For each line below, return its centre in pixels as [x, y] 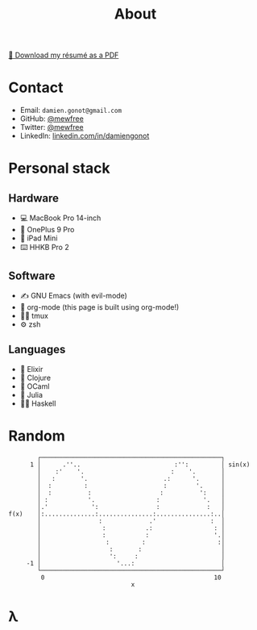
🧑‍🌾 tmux [34, 315]
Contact [36, 88]
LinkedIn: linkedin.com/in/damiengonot [85, 136]
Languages [37, 350]
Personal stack [59, 168]
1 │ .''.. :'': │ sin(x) [140, 465]
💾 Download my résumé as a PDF [64, 55]
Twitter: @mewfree [52, 127]
